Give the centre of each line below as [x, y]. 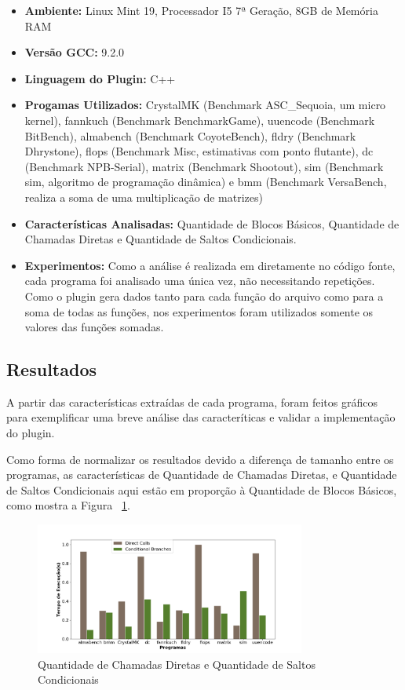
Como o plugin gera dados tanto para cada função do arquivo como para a [204, 296]
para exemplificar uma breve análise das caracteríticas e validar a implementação [201, 417]
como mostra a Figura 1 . [68, 505]
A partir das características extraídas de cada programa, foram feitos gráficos [192, 402]
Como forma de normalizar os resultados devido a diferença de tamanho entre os [200, 459]
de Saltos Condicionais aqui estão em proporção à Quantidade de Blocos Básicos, [202, 489]
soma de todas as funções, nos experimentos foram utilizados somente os [199, 311]
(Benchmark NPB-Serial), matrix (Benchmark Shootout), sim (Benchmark [204, 166]
